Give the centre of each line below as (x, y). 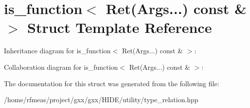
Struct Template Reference (120, 27)
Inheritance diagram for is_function (57, 51)
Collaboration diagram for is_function (61, 67)
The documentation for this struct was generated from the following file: (112, 83)
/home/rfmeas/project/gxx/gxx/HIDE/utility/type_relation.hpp (101, 100)
